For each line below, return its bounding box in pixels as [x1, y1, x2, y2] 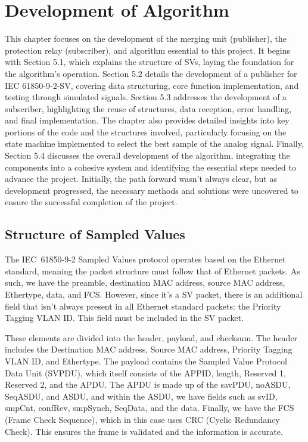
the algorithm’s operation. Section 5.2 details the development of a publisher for [5, 67, 297, 79]
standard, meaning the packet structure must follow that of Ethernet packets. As [5, 264, 300, 277]
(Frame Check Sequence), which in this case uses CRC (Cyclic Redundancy [5, 413, 280, 425]
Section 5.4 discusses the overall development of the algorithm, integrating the [5, 149, 290, 162]
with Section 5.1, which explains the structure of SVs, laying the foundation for [5, 55, 294, 68]
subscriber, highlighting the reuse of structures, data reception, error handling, [5, 102, 292, 115]
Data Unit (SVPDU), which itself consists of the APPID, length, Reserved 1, [5, 366, 286, 379]
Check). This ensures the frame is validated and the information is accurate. [5, 425, 283, 437]
